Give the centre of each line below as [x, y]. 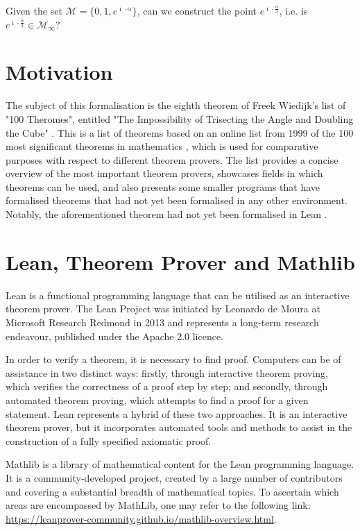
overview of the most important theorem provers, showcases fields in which [164, 173]
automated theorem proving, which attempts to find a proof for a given [157, 399]
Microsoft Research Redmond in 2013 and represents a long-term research [162, 322]
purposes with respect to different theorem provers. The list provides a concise [172, 159]
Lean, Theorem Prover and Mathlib [180, 261]
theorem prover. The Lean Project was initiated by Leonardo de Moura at [163, 309]
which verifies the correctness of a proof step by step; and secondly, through [167, 386]
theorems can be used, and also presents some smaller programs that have [163, 186]
